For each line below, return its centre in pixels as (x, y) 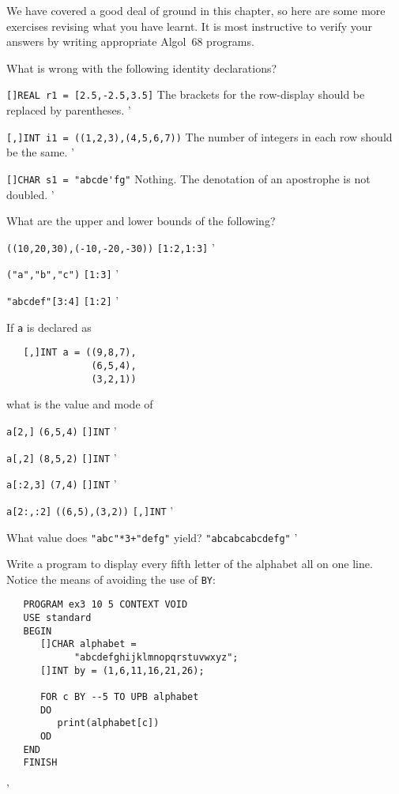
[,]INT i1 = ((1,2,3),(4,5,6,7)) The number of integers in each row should (199, 136)
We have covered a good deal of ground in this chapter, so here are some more (196, 10)
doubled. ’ (30, 194)
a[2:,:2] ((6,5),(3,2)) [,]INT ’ (90, 510)
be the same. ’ (41, 152)
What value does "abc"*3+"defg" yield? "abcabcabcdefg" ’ (152, 537)
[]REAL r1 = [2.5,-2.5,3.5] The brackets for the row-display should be (186, 94)
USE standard (57, 618)
